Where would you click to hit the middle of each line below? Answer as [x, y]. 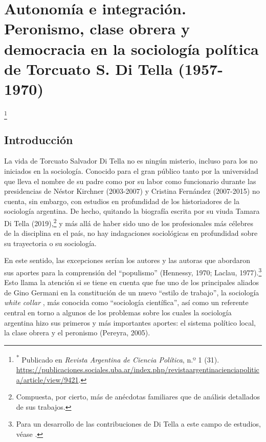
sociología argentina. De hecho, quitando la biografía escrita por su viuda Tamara [132, 211]
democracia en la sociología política [131, 48]
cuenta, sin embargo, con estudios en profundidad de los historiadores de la [122, 201]
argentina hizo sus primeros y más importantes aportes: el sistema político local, [130, 322]
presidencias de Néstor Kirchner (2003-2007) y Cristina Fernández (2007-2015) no [132, 191]
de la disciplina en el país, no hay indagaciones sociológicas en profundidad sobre [131, 233]
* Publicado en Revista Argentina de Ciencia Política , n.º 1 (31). [118, 358]
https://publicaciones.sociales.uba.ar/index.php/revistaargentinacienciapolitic [138, 369]
